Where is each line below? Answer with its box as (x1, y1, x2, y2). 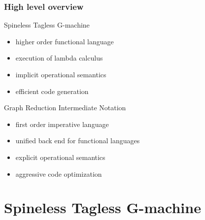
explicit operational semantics (15, 152, 105, 162)
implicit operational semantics (15, 69, 106, 79)
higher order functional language (15, 36, 114, 46)
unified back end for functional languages (15, 135, 140, 146)
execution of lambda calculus (15, 53, 103, 63)
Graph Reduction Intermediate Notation (4, 102, 126, 113)
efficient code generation (15, 86, 89, 96)
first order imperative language (15, 119, 109, 129)
